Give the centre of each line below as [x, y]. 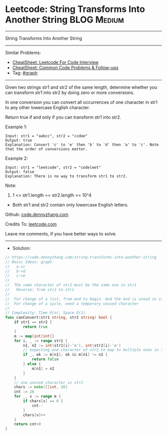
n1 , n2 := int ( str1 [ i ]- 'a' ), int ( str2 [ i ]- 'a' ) [72, 345]
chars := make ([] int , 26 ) [41, 387]
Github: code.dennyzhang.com [37, 214]
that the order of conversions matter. [46, 149]
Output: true [19, 140]
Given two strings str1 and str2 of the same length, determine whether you [81, 87]
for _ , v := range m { [38, 397]
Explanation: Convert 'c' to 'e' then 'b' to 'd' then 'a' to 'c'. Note [82, 145]
